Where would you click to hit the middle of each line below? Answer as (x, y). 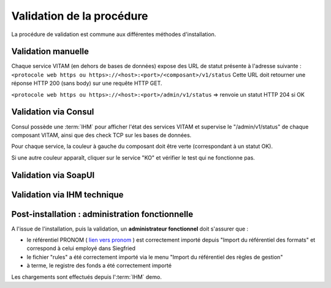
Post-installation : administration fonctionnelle (102, 214)
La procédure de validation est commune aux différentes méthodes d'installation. (114, 34)
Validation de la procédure (80, 16)
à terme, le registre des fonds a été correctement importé (99, 265)
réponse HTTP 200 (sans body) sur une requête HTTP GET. (87, 83)
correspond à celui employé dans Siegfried (81, 248)
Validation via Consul (53, 112)
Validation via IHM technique (67, 195)
